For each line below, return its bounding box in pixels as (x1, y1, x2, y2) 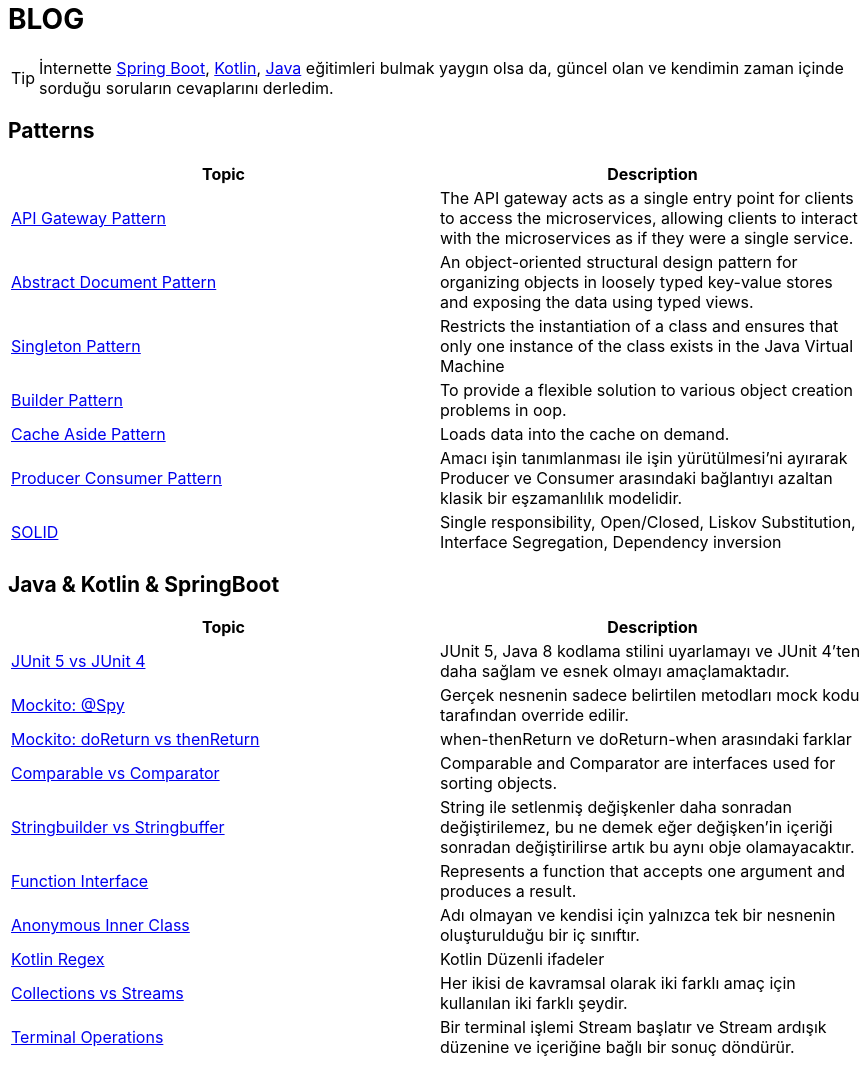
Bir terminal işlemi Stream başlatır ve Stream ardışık (440, 1017, 827, 1038)
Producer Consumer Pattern (11, 467, 222, 488)
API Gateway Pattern (11, 207, 166, 228)
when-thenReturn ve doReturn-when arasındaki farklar (440, 729, 852, 750)
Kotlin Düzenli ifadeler (440, 949, 605, 970)
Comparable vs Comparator (11, 763, 220, 784)
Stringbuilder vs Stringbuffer (11, 817, 225, 838)
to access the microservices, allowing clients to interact (440, 207, 858, 228)
